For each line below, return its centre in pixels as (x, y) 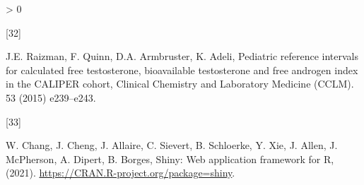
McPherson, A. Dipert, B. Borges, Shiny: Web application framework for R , (170, 159)
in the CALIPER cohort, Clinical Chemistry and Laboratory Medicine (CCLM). (180, 84)
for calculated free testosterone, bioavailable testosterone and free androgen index (182, 70)
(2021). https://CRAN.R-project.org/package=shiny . (121, 173)
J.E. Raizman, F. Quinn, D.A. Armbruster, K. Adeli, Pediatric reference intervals (182, 56)
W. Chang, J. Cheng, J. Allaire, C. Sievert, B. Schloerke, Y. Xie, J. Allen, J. (172, 145)
